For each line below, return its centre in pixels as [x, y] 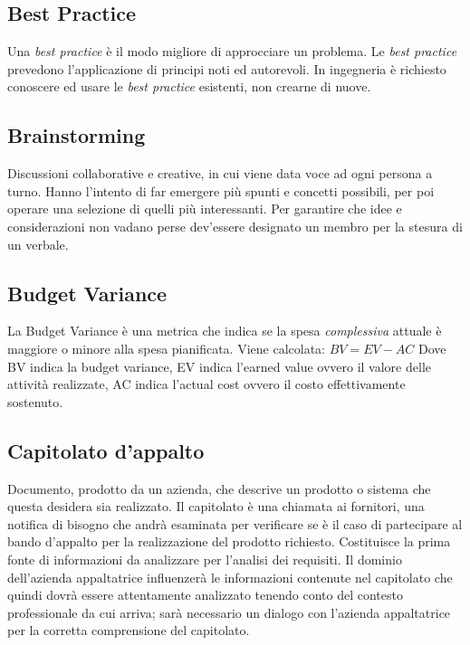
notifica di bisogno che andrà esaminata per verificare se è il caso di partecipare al [235, 523]
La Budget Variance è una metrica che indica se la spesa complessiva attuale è [225, 331]
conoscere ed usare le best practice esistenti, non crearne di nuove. [189, 86]
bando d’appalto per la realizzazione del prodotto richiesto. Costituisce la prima [229, 541]
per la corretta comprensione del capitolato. [129, 630]
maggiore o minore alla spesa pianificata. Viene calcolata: [166, 348]
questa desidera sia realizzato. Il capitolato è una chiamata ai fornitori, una [216, 506]
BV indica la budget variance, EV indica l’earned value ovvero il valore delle [219, 366]
